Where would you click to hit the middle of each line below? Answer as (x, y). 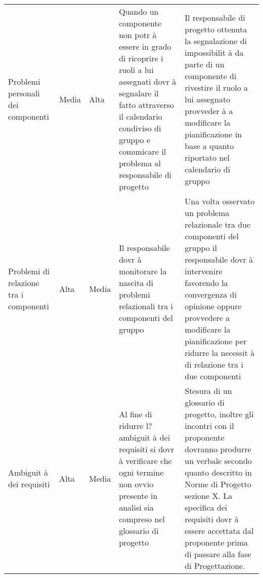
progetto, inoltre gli (219, 414)
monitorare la (143, 271)
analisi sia (136, 507)
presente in (138, 496)
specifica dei (206, 507)
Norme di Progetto (218, 484)
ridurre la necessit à (220, 353)
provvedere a (207, 318)
